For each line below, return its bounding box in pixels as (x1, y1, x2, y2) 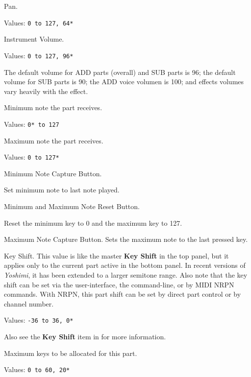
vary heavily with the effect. (4, 86, 88, 96)
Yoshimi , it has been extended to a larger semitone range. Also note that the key (4, 269, 248, 280)
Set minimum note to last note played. (4, 185, 120, 195)
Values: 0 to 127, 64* (4, 17, 74, 27)
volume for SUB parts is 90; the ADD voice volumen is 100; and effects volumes (4, 76, 244, 87)
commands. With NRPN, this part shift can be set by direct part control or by (4, 289, 241, 299)
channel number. (4, 298, 54, 308)
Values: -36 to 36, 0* (4, 315, 74, 325)
